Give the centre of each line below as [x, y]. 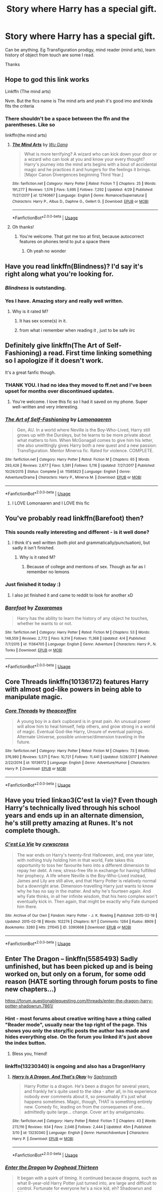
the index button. [26, 1043]
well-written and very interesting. [45, 407]
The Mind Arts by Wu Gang [40, 145]
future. [24, 742]
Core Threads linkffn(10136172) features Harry [77, 682]
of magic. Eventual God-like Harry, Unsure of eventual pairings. [80, 731]
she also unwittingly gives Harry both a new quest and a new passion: [87, 445]
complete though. [33, 831]
